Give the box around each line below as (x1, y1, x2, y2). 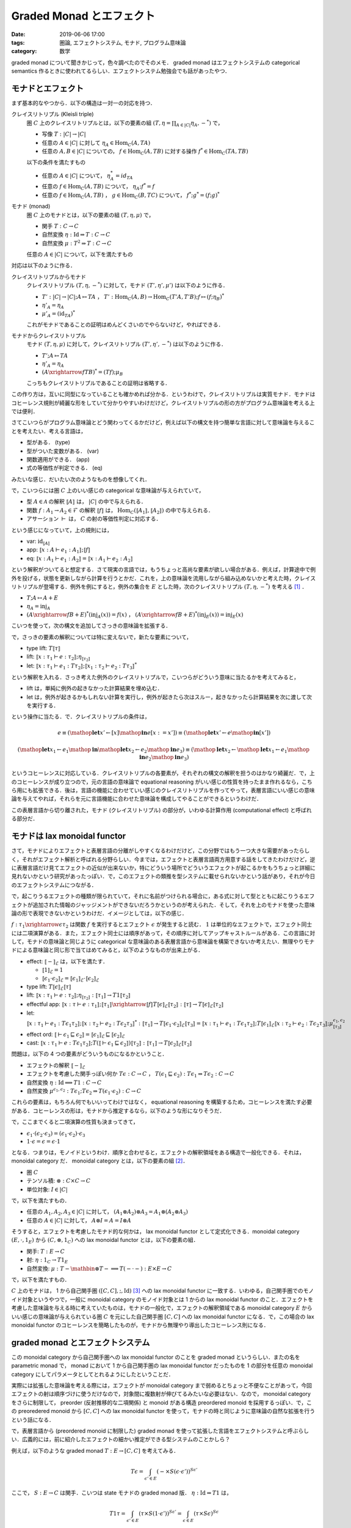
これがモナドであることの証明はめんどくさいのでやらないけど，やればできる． (26, 321, 224, 328)
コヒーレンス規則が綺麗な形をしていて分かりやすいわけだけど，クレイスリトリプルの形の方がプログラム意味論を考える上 (11, 399, 315, 406)
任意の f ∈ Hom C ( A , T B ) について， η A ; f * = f (42, 182, 155, 192)
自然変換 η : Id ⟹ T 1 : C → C (26, 1079, 102, 1086)
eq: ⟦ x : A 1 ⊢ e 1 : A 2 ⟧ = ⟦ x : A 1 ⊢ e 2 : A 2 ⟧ (26, 554, 134, 564)
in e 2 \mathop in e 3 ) (139, 754, 189, 762)
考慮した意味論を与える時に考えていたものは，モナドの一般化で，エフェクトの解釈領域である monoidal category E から (11, 1304, 313, 1312)
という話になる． (11, 1416, 54, 1423)
